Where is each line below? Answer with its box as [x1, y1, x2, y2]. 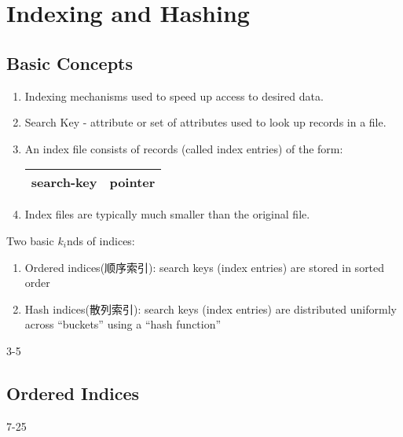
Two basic [6, 232, 54, 248]
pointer [109, 173, 156, 192]
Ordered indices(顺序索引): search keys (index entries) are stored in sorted [24, 259, 385, 275]
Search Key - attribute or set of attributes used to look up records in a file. [24, 114, 387, 130]
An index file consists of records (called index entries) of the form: [24, 140, 343, 156]
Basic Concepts [6, 50, 134, 75]
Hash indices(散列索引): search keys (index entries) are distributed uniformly [24, 300, 397, 317]
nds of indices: [66, 232, 135, 248]
